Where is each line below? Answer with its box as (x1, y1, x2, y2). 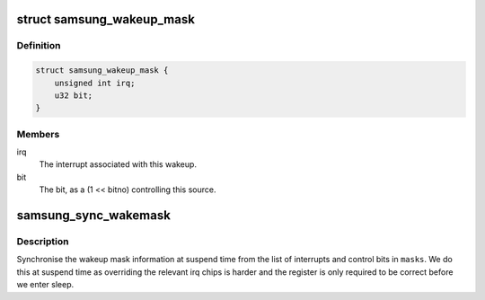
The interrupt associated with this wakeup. (39, 159, 198, 170)
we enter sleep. (16, 279, 75, 290)
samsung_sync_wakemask (16, 207, 171, 224)
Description (16, 235, 69, 248)
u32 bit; (54, 90, 93, 101)
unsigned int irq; (54, 77, 136, 88)
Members (16, 128, 60, 140)
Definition (16, 40, 61, 52)
